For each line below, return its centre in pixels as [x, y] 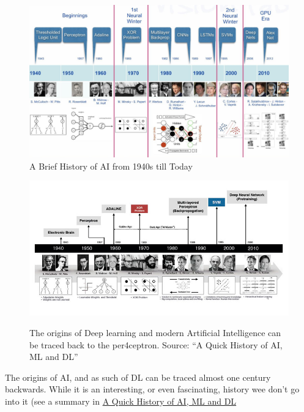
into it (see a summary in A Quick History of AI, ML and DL [121, 401]
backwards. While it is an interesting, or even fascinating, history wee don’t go [152, 389]
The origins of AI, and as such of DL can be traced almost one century [138, 377]
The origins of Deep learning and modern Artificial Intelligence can [155, 332]
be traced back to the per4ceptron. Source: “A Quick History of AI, [156, 344]
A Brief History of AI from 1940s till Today [111, 166]
